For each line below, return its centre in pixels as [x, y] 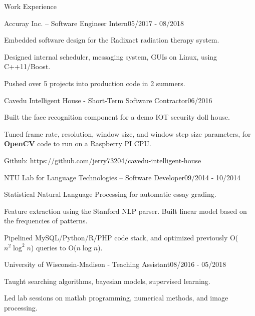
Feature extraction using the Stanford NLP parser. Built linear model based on [125, 211]
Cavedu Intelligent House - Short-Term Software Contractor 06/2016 [108, 100]
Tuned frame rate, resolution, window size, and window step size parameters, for [127, 133]
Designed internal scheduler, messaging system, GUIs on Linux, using [111, 56]
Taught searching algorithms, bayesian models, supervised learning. [107, 281]
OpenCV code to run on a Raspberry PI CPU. [78, 143]
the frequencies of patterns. [46, 221]
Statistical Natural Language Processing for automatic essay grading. [110, 194]
